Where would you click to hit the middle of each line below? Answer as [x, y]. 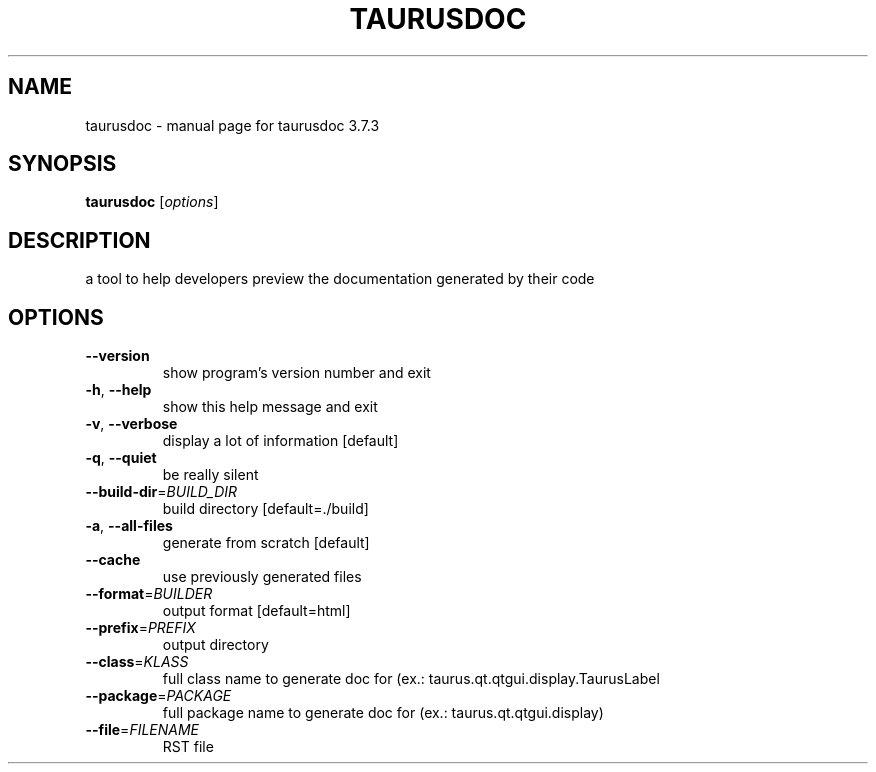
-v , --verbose [131, 424]
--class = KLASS [137, 662]
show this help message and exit [270, 407]
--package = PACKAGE [158, 696]
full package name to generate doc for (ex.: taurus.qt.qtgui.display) [383, 713]
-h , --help [118, 390]
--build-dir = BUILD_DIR [161, 492]
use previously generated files [262, 577]
